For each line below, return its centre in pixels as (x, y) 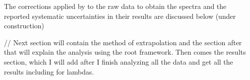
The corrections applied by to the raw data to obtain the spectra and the (115, 6)
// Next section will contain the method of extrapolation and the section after (123, 42)
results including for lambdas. (49, 71)
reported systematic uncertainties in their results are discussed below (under (120, 16)
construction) (24, 26)
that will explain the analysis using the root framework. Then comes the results (125, 52)
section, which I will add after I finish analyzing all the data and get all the (119, 61)
